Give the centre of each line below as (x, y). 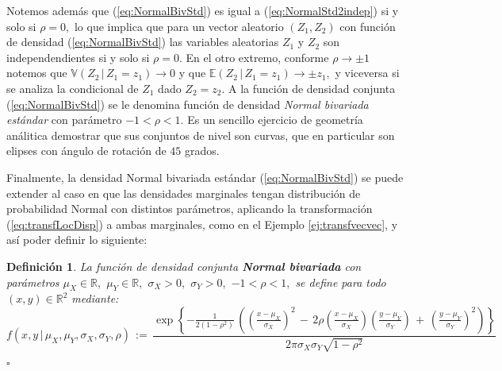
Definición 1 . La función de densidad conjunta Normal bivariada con (184, 266)
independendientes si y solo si (78, 57)
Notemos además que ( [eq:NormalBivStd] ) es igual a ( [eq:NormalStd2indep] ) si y (203, 10)
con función (368, 26)
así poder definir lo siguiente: (77, 240)
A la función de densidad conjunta (312, 88)
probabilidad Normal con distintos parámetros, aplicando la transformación (190, 209)
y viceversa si (367, 73)
